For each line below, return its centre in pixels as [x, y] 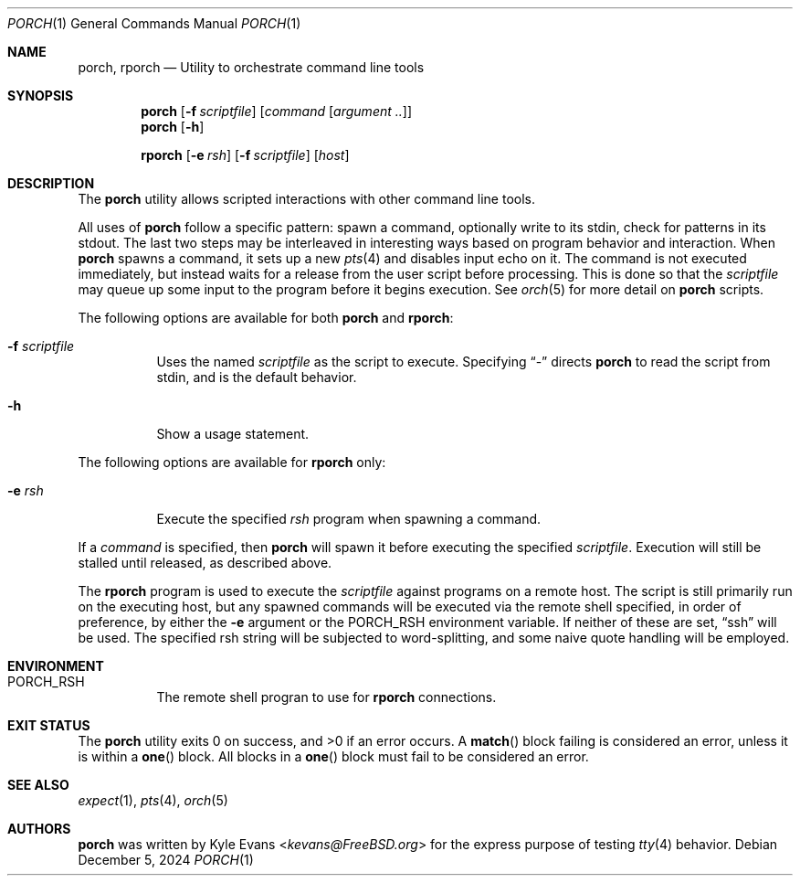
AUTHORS [39, 829]
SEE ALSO [38, 785]
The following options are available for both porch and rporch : [266, 318]
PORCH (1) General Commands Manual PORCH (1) [154, 23]
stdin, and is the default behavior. [257, 377]
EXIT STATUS [49, 725]
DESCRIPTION [51, 183]
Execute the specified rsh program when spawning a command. [349, 519]
